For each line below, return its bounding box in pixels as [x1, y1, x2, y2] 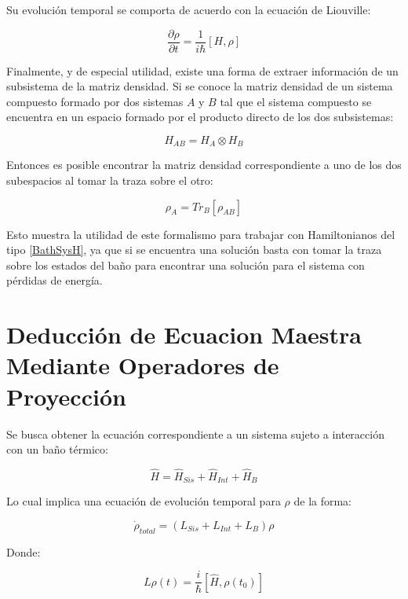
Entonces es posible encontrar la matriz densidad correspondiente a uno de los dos [6, 156, 402, 173]
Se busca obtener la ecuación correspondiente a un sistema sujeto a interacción [6, 425, 384, 442]
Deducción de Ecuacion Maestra [6, 318, 362, 351]
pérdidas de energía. [6, 272, 103, 288]
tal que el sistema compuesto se [220, 93, 372, 109]
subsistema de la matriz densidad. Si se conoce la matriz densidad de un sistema [6, 78, 393, 94]
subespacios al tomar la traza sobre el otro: [6, 172, 213, 189]
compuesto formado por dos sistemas [6, 93, 184, 109]
